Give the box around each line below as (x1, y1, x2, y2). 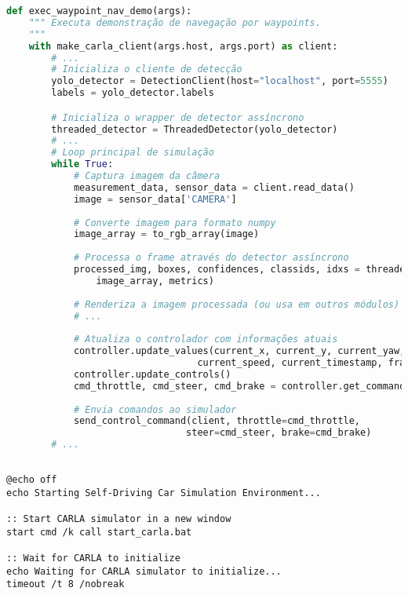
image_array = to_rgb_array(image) (73, 228, 260, 240)
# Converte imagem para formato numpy (73, 217, 276, 228)
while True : (51, 159, 114, 170)
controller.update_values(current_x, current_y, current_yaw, (73, 345, 406, 357)
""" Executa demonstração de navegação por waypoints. (28, 16, 321, 28)
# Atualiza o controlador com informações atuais (73, 334, 338, 345)
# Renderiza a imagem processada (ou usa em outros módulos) (73, 298, 400, 310)
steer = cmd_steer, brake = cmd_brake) (186, 427, 372, 439)
